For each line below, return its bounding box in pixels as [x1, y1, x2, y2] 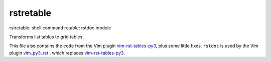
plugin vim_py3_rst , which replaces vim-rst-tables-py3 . [9, 50, 125, 56]
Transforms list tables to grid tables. [9, 34, 84, 40]
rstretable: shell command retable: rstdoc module [9, 25, 111, 31]
